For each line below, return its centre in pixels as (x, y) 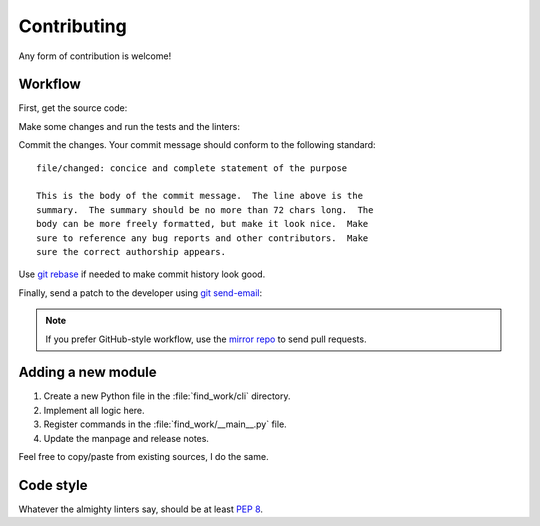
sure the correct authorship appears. (131, 251)
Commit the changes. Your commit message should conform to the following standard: (197, 145)
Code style (53, 485)
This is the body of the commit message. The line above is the (200, 196)
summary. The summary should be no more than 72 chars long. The (205, 209)
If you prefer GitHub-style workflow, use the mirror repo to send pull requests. (206, 339)
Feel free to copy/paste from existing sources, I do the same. (143, 456)
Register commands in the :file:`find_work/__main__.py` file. (165, 424)
